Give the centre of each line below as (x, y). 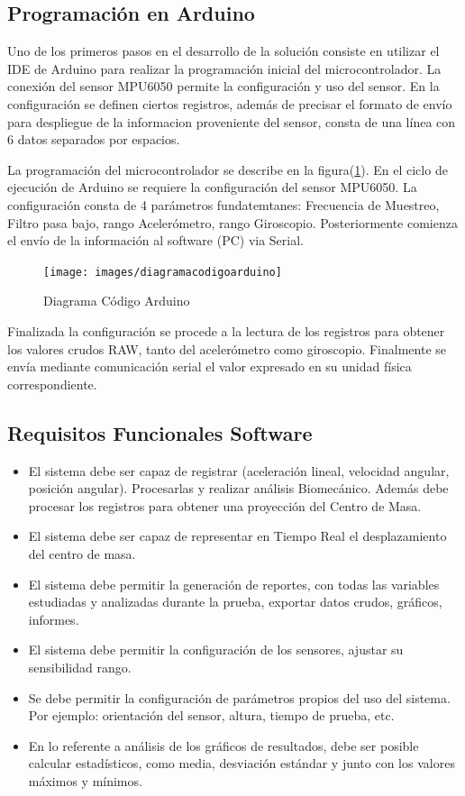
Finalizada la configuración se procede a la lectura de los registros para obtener (226, 330)
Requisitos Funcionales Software (160, 432)
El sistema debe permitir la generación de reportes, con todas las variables (234, 584)
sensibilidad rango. (80, 667)
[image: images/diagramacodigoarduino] (163, 272)
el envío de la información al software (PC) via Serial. (155, 240)
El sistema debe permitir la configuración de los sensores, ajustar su (216, 650)
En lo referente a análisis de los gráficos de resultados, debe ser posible (223, 745)
